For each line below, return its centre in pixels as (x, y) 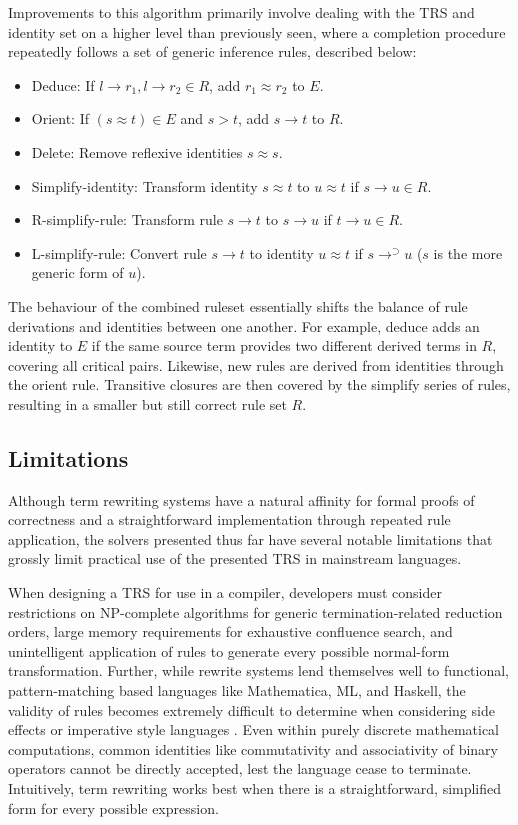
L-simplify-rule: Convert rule (119, 252)
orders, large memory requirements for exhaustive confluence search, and (230, 631)
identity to (40, 345)
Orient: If (60, 118)
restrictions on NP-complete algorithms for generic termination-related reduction (255, 611)
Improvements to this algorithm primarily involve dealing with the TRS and (241, 12)
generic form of (77, 272)
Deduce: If (63, 84)
